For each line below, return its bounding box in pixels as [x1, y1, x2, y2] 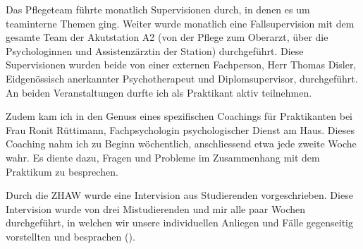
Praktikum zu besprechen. [6, 164, 118, 178]
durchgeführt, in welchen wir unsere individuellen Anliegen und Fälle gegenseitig [6, 215, 353, 230]
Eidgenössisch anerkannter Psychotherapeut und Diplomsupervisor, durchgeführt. [6, 71, 358, 85]
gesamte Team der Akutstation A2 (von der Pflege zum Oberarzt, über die [6, 30, 328, 44]
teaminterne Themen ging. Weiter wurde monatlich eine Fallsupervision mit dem [6, 16, 355, 30]
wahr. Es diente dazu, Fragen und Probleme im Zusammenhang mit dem [6, 150, 320, 164]
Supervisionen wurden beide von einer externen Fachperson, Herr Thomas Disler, [6, 57, 357, 72]
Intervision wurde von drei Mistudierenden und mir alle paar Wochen [6, 201, 306, 216]
